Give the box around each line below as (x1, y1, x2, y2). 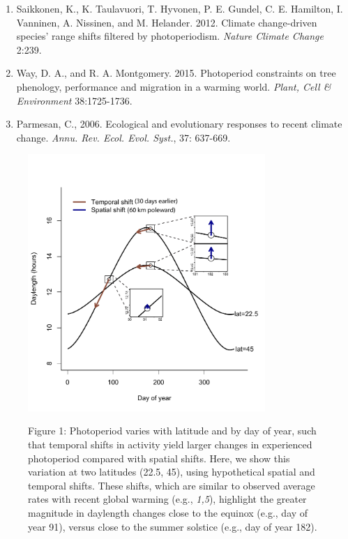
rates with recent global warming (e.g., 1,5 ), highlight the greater (28, 492, 307, 506)
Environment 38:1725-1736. (16, 93, 133, 107)
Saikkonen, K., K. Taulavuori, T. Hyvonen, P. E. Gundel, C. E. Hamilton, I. (16, 1, 343, 15)
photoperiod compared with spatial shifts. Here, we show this (28, 450, 290, 465)
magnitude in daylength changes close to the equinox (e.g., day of (28, 506, 308, 519)
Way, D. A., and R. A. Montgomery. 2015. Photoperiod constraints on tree (16, 66, 336, 80)
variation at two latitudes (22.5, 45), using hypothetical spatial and (28, 464, 315, 479)
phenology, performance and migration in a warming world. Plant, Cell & (16, 79, 331, 93)
